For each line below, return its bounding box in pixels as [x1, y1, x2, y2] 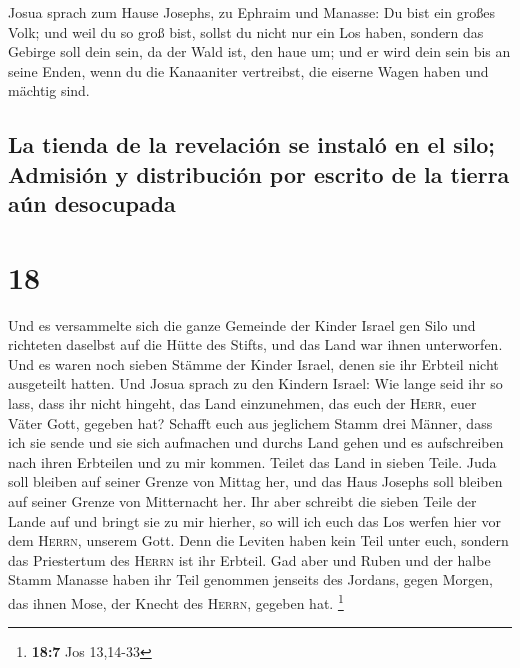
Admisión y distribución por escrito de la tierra [8, 158, 510, 189]
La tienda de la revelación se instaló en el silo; [8, 129, 495, 160]
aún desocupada [8, 188, 176, 219]
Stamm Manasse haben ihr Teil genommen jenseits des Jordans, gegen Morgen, [8, 569, 493, 590]
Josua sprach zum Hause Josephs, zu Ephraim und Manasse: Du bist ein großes [8, 2, 495, 22]
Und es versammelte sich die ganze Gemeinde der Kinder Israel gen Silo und [8, 314, 476, 335]
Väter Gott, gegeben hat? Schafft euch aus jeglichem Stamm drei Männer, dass [8, 412, 493, 433]
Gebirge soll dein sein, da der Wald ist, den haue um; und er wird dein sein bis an [8, 41, 511, 62]
